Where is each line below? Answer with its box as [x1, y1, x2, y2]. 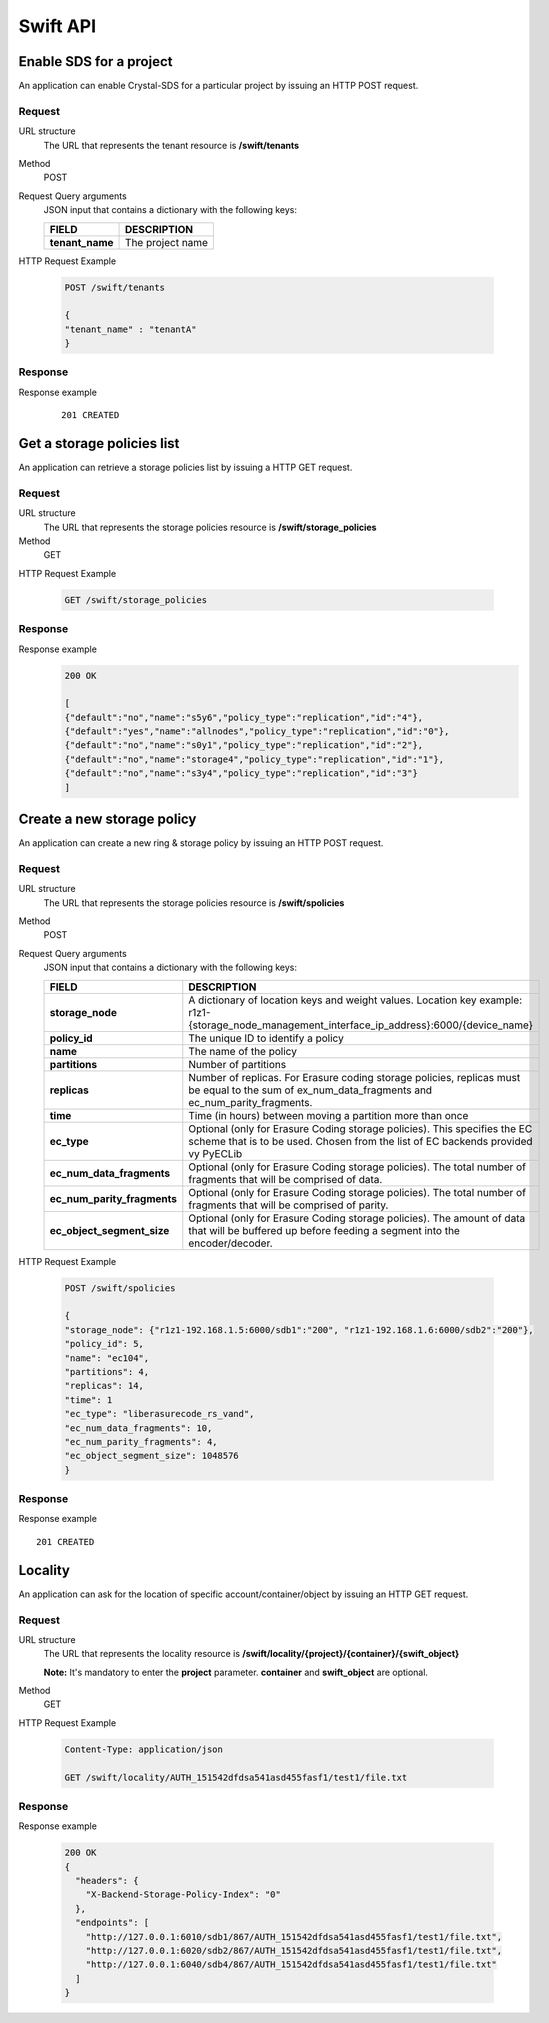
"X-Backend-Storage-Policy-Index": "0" [85, 1889, 282, 1900]
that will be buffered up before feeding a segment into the [188, 1223, 460, 1237]
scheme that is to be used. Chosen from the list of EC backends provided [188, 1134, 534, 1148]
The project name [125, 235, 209, 249]
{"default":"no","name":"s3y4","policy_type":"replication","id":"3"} [64, 768, 419, 779]
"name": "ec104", [64, 1352, 150, 1364]
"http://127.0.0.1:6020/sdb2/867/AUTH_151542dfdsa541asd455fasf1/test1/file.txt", [85, 1945, 503, 1957]
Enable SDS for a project [18, 53, 173, 70]
